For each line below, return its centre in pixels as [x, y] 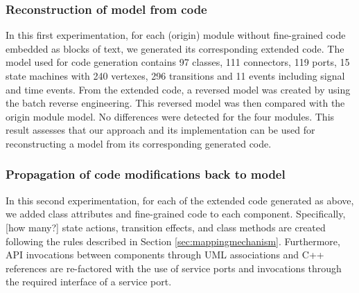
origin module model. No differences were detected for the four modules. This [170, 116]
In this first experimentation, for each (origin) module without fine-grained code [176, 35]
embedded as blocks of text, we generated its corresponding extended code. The [175, 48]
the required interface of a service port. [89, 282]
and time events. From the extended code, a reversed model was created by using [178, 89]
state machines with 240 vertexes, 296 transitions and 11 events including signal [175, 76]
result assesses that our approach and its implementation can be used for [160, 130]
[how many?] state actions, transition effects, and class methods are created [166, 227]
